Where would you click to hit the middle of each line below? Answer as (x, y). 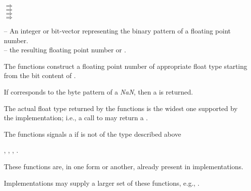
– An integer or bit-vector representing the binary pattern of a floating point (117, 31)
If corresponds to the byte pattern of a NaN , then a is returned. (98, 91)
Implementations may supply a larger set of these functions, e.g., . (102, 183)
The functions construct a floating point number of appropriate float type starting (125, 66)
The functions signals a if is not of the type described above (93, 134)
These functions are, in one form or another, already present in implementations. (124, 166)
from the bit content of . (40, 75)
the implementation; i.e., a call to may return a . (76, 118)
